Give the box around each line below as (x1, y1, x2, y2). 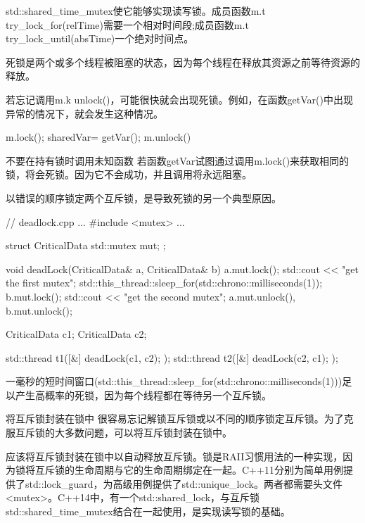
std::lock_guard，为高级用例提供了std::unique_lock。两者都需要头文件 (25, 476, 342, 491)
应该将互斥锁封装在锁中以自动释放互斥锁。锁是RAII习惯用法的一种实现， (6, 448, 343, 463)
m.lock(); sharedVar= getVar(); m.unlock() (6, 130, 191, 144)
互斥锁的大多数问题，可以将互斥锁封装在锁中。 (15, 425, 232, 440)
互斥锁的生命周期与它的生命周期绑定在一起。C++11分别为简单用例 (34, 462, 343, 477)
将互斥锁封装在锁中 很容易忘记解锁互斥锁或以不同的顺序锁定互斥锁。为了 (6, 411, 344, 426)
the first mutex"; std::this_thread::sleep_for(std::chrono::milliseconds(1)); (6, 275, 323, 290)
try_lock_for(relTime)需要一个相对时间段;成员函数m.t (6, 17, 249, 32)
